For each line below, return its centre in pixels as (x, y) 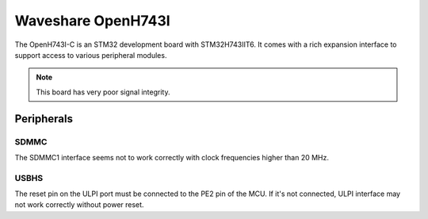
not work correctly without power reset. (79, 205)
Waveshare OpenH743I (92, 21)
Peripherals (44, 119)
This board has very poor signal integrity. (103, 92)
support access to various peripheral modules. (91, 55)
